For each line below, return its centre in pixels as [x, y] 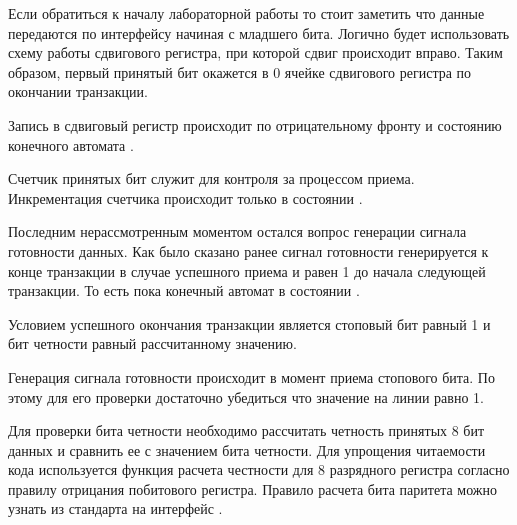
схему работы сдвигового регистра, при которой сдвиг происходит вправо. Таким [255, 52]
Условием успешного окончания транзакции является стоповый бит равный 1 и [249, 323]
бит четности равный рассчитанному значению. [152, 343]
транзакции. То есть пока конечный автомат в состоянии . [184, 290]
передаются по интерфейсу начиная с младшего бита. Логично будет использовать [259, 32]
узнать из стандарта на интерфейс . [115, 508]
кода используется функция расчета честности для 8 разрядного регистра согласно [259, 469]
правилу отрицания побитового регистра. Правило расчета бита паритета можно [252, 488]
